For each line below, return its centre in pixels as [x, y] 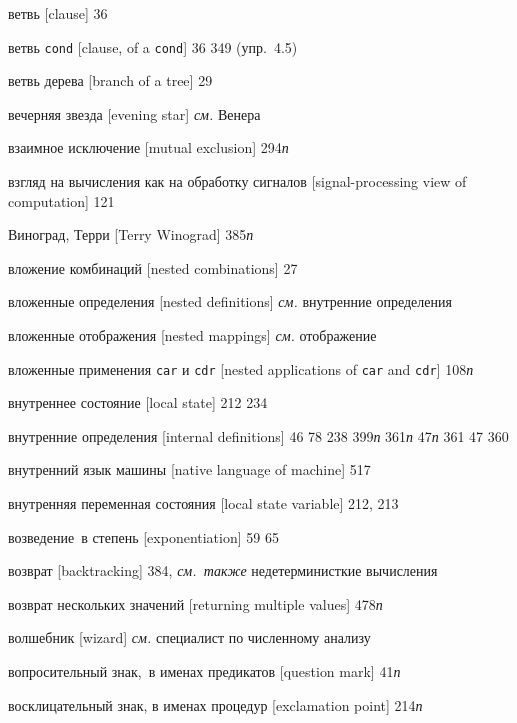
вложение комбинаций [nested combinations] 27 [153, 267]
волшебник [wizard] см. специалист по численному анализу [189, 637]
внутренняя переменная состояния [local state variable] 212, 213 [203, 503]
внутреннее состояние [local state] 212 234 [138, 402]
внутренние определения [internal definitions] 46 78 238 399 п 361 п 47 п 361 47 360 [258, 435]
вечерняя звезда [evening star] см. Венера [134, 113]
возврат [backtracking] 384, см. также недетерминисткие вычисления [223, 570]
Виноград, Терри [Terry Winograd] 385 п [131, 234]
